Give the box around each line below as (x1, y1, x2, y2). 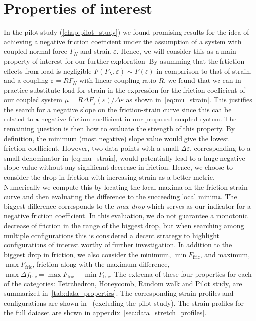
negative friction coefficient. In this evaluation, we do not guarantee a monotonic (4, 210, 248, 221)
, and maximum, (200, 249, 250, 259)
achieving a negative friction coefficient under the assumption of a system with (4, 36, 242, 46)
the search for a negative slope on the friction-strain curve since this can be (4, 104, 232, 114)
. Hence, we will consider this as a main (116, 46, 236, 56)
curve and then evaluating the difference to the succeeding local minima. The (4, 191, 237, 201)
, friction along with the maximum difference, (32, 259, 170, 269)
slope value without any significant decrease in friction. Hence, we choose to (4, 162, 233, 172)
